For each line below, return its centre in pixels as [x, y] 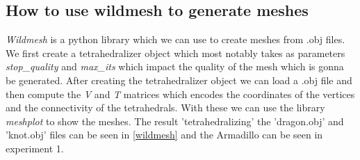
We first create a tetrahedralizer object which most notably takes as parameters [175, 53]
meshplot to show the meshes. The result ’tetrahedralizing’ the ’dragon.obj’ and [175, 121]
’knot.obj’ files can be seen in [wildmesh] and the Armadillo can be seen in [164, 135]
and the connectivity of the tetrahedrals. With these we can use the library [165, 107]
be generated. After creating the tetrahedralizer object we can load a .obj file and [179, 80]
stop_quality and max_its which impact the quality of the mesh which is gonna [175, 66]
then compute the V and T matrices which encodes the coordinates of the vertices [180, 94]
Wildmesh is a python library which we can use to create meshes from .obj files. [175, 39]
